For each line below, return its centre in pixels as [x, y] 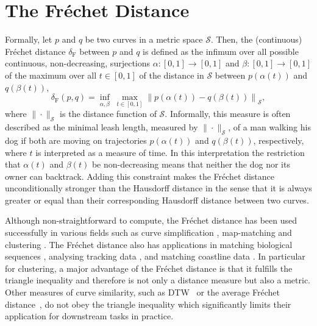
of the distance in [172, 75]
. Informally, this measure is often [228, 114]
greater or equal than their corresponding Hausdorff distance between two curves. [157, 200]
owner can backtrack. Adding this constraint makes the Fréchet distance [140, 176]
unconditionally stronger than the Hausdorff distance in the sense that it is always [158, 188]
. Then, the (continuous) [256, 39]
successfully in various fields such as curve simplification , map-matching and [148, 232]
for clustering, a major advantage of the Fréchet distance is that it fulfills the [149, 268]
